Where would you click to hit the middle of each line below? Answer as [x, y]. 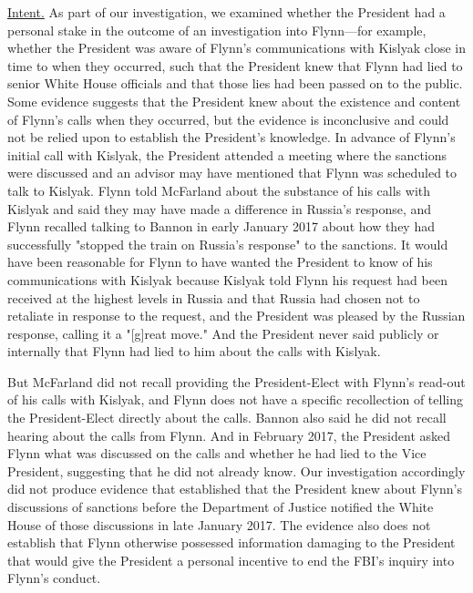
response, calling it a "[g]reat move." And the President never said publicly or [223, 333]
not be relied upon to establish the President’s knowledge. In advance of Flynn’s [231, 137]
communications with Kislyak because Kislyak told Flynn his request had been [227, 279]
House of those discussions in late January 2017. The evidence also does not [219, 524]
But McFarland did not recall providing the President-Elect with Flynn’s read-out [236, 381]
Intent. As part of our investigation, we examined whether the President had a [226, 12]
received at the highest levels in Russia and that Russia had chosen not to [214, 297]
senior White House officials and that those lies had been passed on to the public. [235, 83]
